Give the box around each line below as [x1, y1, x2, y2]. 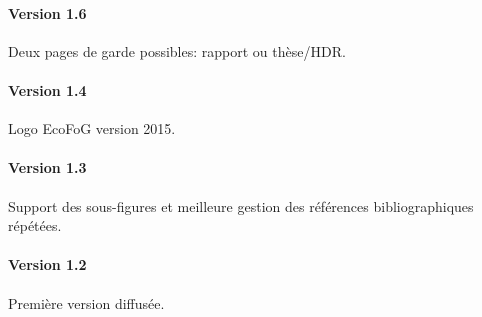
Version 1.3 [8, 157, 87, 178]
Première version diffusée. [8, 292, 165, 313]
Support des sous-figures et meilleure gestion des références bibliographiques [8, 195, 474, 216]
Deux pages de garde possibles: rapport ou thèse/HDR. [8, 40, 346, 61]
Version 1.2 [8, 254, 87, 275]
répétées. [8, 215, 62, 236]
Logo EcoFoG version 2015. [8, 118, 176, 139]
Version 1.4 [8, 79, 87, 100]
